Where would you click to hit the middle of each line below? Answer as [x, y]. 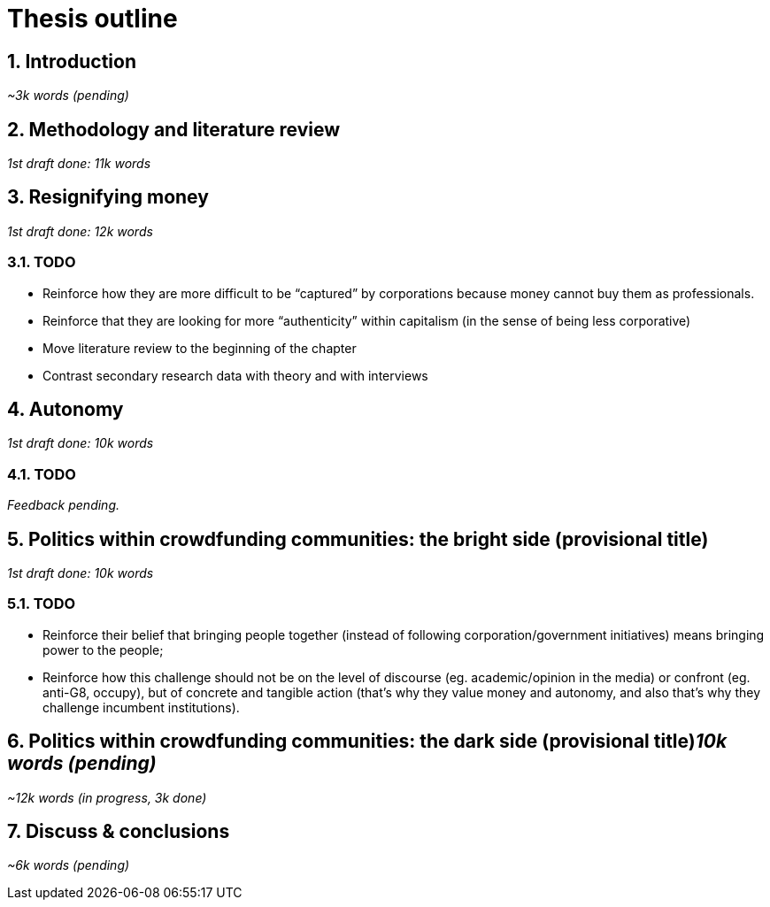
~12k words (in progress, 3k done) [107, 797]
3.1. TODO [42, 262]
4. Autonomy [65, 410]
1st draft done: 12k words [80, 231]
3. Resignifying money [108, 197]
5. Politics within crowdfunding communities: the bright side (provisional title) [358, 539]
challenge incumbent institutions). [141, 707]
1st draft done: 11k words [79, 164]
